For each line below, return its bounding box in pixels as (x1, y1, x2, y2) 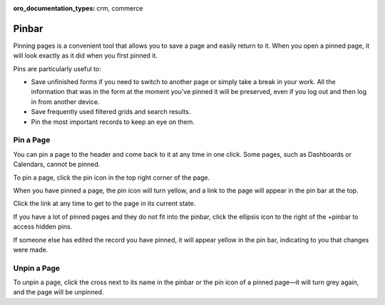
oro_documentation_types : (13, 4, 96, 12)
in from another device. (31, 97, 100, 106)
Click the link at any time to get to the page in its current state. (13, 200, 196, 208)
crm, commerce (96, 4, 143, 12)
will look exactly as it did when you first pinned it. (13, 51, 158, 60)
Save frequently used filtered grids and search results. (31, 108, 191, 116)
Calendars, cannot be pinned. (13, 160, 101, 169)
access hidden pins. (13, 222, 73, 231)
